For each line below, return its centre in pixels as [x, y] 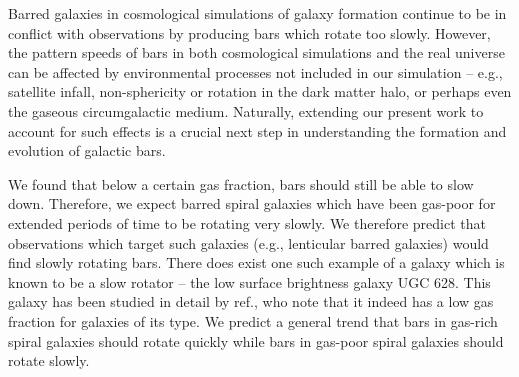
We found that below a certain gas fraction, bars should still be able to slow [241, 183]
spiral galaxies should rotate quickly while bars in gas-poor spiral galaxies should [256, 340]
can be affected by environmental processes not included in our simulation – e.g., [255, 71]
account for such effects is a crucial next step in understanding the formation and [257, 130]
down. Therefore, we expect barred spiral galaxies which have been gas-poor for [252, 203]
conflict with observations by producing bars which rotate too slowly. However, [249, 32]
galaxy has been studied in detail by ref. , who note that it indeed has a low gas [251, 301]
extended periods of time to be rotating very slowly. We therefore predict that [247, 222]
